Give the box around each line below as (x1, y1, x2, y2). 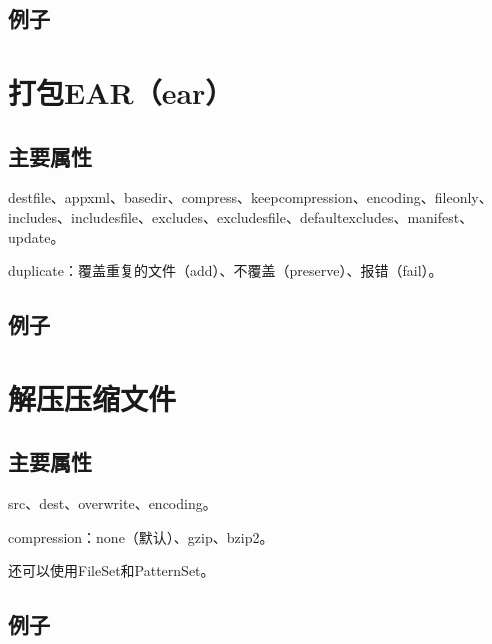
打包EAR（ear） (8, 71, 234, 112)
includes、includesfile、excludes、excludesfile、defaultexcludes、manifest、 (8, 206, 474, 227)
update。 (8, 226, 65, 247)
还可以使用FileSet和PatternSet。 (8, 560, 215, 581)
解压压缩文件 (8, 377, 177, 418)
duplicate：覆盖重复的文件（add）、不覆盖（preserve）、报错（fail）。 (8, 260, 443, 281)
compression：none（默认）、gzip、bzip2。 (8, 526, 274, 547)
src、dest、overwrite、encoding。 (8, 493, 217, 514)
